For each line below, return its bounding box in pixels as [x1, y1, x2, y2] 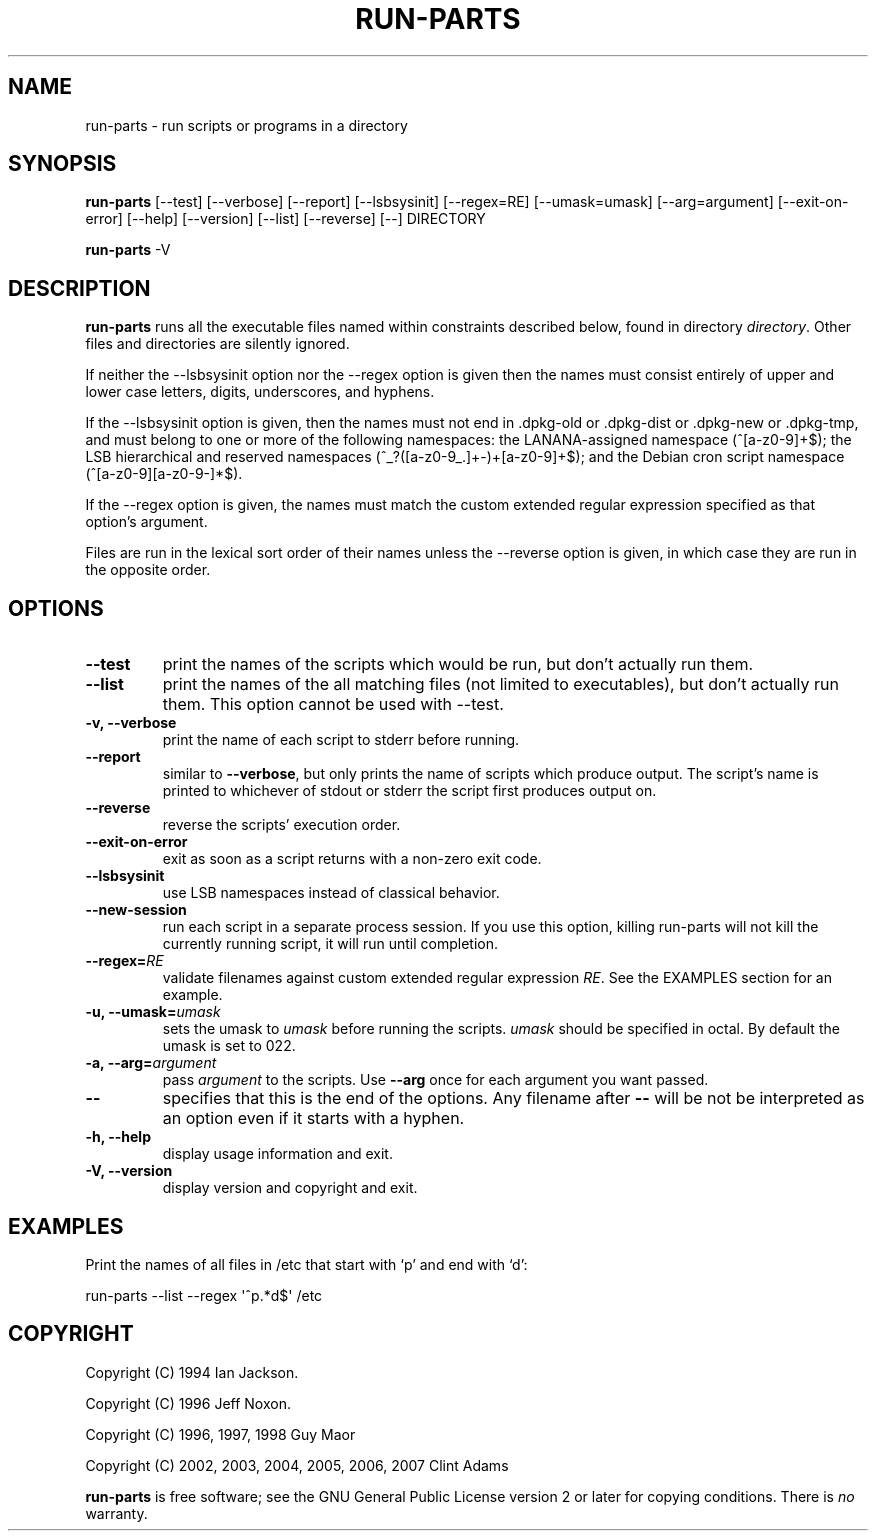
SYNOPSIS [8, 151, 117, 177]
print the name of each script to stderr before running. [162, 731, 520, 749]
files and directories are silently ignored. [85, 335, 350, 353]
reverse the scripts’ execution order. [162, 816, 401, 834]
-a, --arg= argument [85, 1054, 217, 1072]
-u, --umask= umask [85, 1003, 221, 1021]
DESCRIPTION [8, 275, 151, 301]
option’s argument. [85, 513, 208, 531]
